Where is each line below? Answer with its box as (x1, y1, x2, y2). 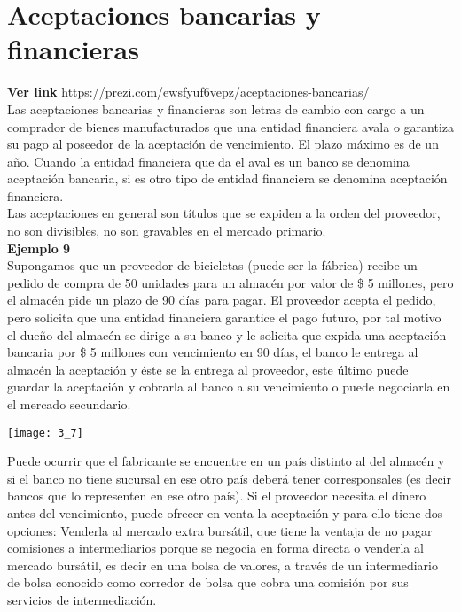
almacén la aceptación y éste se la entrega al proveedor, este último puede (7, 360, 409, 378)
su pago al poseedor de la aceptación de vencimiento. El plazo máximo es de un (7, 135, 439, 153)
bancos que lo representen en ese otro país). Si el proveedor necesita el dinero (7, 486, 426, 505)
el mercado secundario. (7, 395, 131, 413)
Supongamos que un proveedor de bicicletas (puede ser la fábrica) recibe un (7, 256, 418, 275)
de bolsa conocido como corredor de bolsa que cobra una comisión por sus (7, 573, 409, 592)
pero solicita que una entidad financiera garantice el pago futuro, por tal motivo (7, 308, 441, 327)
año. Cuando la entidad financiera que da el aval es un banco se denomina (7, 151, 410, 170)
